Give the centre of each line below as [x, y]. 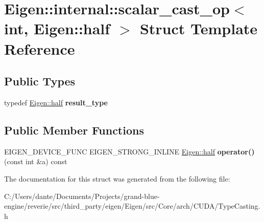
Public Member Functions [74, 130]
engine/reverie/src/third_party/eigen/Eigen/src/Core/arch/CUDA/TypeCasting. [132, 206]
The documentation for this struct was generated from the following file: [117, 178]
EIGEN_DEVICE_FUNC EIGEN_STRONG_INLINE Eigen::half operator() [129, 151]
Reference [40, 48]
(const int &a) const [36, 161]
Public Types [40, 81]
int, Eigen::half [57, 28]
